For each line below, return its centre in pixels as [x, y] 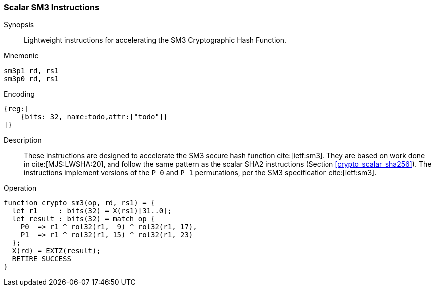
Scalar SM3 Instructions [52, 7]
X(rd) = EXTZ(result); [56, 251]
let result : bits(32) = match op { [84, 219]
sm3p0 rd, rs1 [31, 79]
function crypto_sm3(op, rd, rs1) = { [80, 203]
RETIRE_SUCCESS [42, 259]
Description [23, 140]
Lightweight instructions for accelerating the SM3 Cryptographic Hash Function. [155, 40]
